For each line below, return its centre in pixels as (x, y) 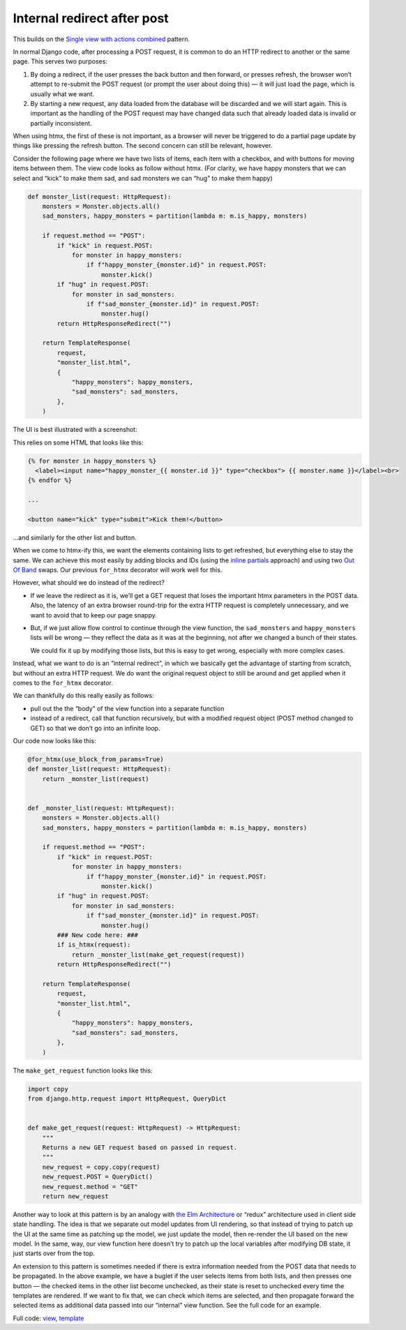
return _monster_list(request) (96, 779)
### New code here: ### (98, 935)
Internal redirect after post (91, 18)
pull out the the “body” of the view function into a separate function (127, 708)
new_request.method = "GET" (90, 1187)
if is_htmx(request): (94, 945)
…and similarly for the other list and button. (75, 537)
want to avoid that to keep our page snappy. (93, 615)
